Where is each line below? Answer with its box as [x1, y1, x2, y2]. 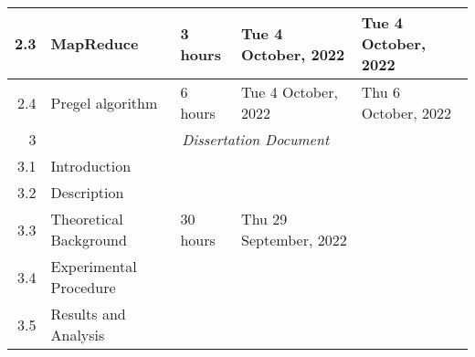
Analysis [50, 324, 105, 345]
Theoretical [50, 208, 123, 229]
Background [50, 229, 127, 250]
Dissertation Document [182, 129, 330, 150]
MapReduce [50, 33, 139, 54]
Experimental [50, 256, 137, 277]
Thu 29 [241, 208, 288, 229]
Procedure [50, 277, 116, 298]
